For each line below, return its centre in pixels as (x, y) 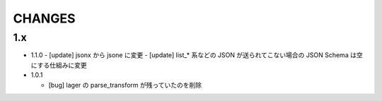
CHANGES (44, 18)
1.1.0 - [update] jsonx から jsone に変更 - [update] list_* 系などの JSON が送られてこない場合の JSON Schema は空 (197, 55)
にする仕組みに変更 (59, 65)
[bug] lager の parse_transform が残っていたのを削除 (125, 85)
